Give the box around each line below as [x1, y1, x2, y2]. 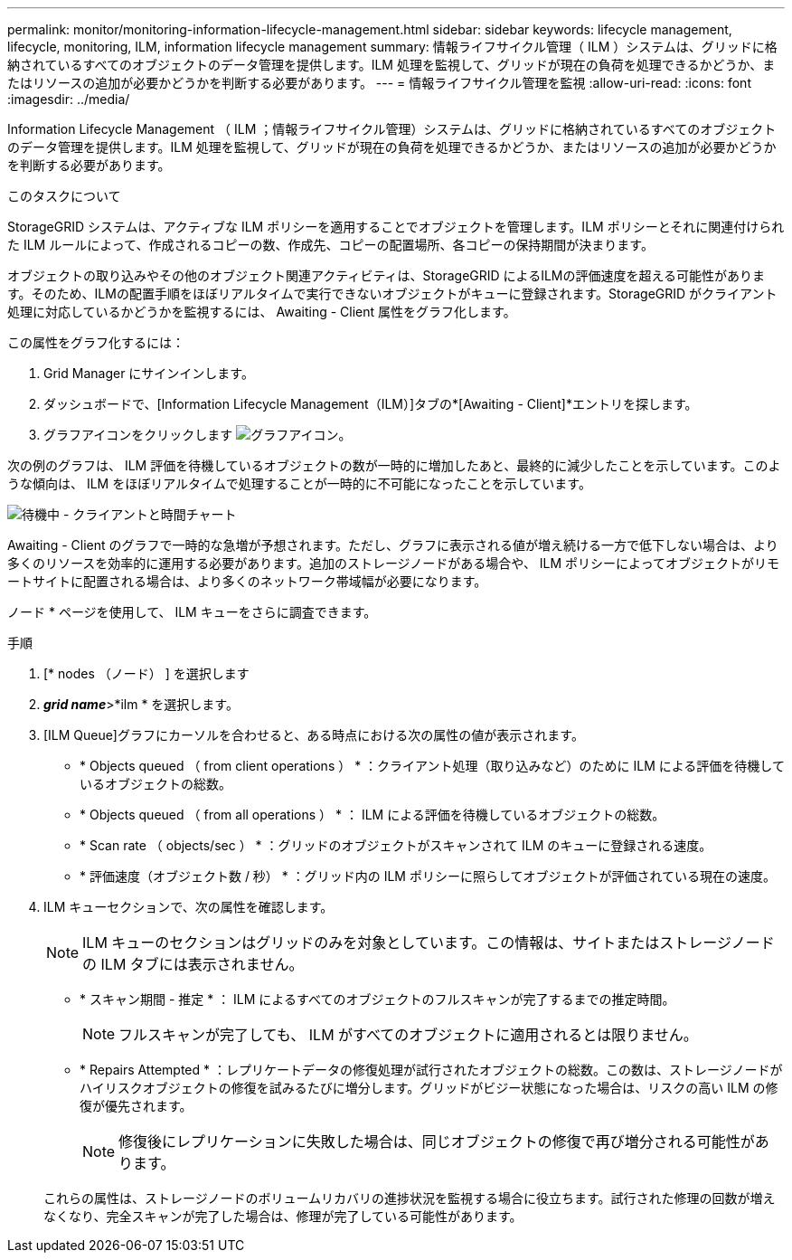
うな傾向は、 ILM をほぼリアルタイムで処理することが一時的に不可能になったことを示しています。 [7, 476, 591, 491]
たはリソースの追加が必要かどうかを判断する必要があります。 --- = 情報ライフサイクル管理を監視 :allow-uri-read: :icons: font [7, 75, 751, 90]
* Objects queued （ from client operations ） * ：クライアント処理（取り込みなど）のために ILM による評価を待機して [80, 758, 785, 773]
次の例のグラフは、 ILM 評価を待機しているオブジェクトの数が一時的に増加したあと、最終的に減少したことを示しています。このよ [7, 458, 781, 473]
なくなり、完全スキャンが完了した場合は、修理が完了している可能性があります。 [43, 1208, 523, 1224]
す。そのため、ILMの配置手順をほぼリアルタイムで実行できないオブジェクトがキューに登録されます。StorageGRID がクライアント [7, 286, 778, 301]
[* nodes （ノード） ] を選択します [43, 666, 250, 681]
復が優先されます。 [80, 1098, 193, 1113]
